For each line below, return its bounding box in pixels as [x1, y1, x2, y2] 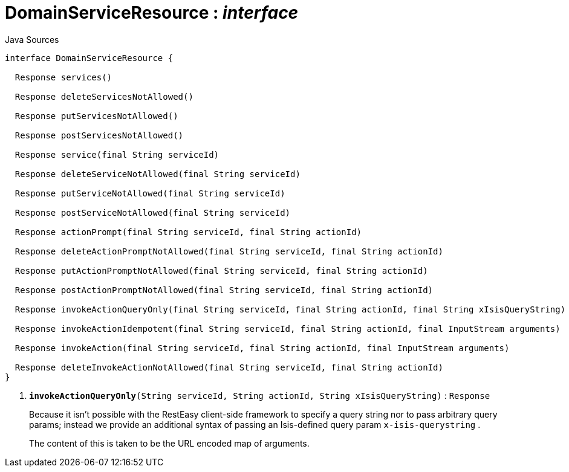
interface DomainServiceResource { [5, 53, 174, 63]
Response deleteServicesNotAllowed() [15, 91, 193, 102]
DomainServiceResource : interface [5, 2, 299, 23]
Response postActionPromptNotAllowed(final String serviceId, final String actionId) [15, 285, 434, 295]
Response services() [15, 72, 112, 82]
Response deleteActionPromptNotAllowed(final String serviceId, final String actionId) [15, 246, 443, 256]
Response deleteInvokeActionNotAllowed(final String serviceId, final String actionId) [15, 362, 443, 372]
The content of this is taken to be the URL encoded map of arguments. [29, 438, 310, 448]
